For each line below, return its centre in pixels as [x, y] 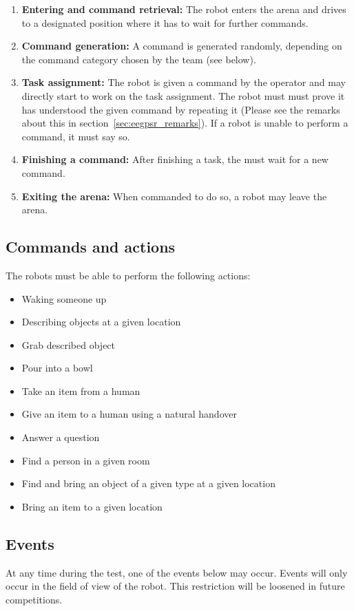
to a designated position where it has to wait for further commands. [165, 22]
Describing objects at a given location [101, 322]
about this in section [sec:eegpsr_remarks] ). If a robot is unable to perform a [185, 123]
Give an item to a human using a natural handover [129, 414]
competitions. [34, 599]
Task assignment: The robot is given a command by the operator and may [184, 82]
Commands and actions [91, 247]
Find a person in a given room [86, 460]
